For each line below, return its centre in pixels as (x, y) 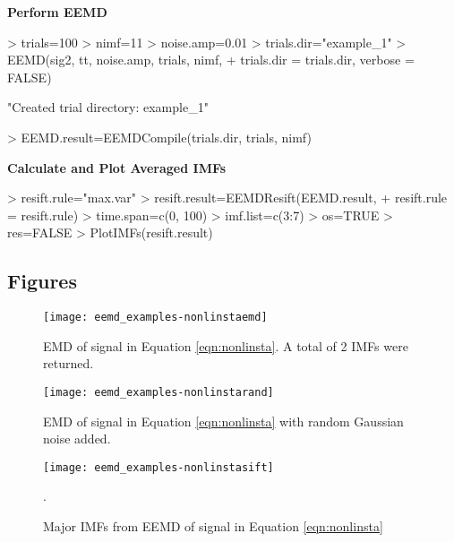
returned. (69, 363)
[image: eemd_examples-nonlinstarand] (158, 392)
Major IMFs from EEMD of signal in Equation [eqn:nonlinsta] (213, 526)
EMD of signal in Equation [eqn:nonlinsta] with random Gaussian (223, 421)
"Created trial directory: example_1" (108, 107)
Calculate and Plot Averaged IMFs (117, 167)
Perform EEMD (57, 12)
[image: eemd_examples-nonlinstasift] (158, 467)
